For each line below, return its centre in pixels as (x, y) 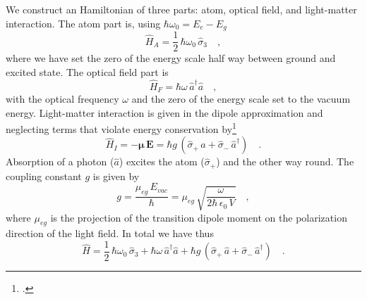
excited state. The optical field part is (87, 71)
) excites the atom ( (162, 161)
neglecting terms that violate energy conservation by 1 (121, 128)
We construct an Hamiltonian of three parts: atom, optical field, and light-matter (181, 9)
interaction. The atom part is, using (83, 23)
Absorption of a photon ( (60, 161)
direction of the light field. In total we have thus (110, 233)
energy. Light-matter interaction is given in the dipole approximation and (164, 112)
